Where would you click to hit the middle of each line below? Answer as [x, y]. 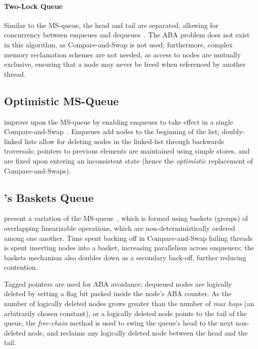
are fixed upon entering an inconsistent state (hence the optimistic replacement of [129, 160]
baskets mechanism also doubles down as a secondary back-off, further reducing [125, 257]
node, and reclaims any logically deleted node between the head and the [138, 332]
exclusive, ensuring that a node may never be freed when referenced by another [125, 64]
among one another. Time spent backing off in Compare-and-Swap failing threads [129, 238]
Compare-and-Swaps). [38, 170]
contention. [21, 267]
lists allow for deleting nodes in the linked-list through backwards [124, 141]
